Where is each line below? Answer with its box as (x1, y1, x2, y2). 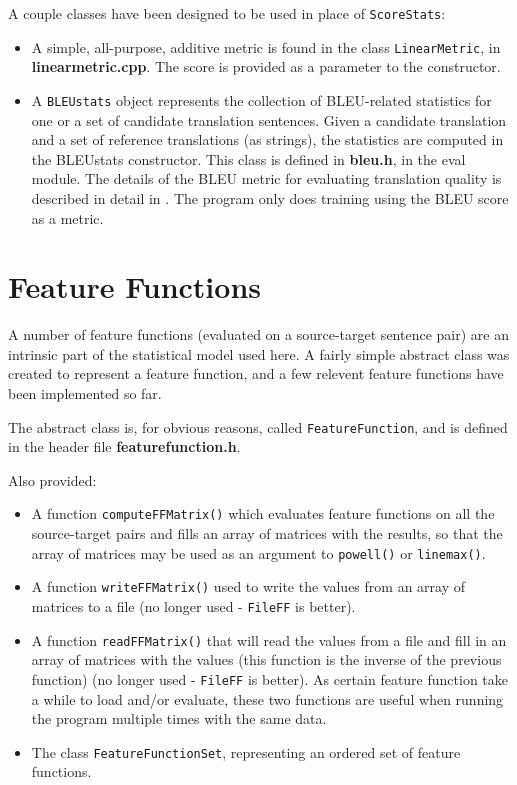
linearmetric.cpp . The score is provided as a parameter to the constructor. (31, 56, 501, 77)
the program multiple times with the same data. (31, 708, 327, 729)
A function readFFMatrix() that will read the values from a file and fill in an (31, 629, 507, 650)
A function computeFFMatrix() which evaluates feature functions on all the (31, 503, 495, 524)
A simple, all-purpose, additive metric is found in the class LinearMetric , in (31, 36, 501, 57)
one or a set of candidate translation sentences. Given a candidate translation (31, 109, 507, 130)
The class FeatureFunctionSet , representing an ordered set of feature (31, 741, 461, 762)
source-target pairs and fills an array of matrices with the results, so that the (31, 523, 503, 544)
